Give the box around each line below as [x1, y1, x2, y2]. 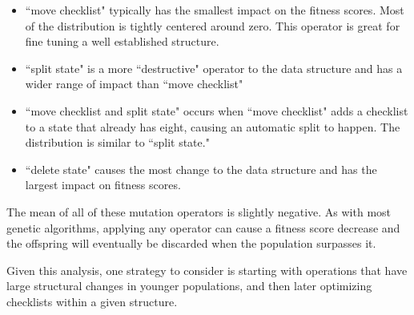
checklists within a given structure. [6, 293, 178, 309]
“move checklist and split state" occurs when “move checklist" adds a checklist [25, 102, 408, 119]
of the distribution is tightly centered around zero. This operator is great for [25, 17, 400, 34]
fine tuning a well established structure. [25, 33, 219, 50]
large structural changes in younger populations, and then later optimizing [6, 277, 372, 294]
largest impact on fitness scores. [25, 176, 181, 193]
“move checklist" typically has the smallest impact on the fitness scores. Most [25, 2, 404, 18]
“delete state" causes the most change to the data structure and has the [25, 160, 377, 177]
